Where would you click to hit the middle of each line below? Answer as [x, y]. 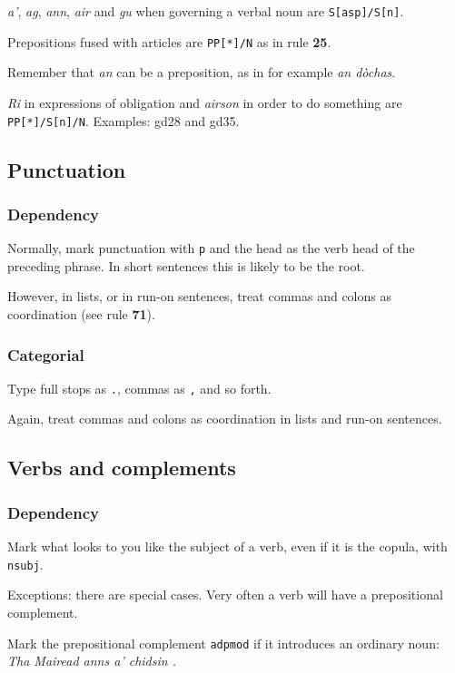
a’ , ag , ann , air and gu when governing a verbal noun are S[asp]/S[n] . [206, 11]
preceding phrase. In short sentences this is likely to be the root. [186, 265]
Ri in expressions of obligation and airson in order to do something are [205, 102]
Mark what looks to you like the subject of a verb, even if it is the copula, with [227, 546]
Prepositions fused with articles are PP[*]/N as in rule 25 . [169, 41]
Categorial [46, 354]
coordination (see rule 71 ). [81, 314]
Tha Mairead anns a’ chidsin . [92, 661]
